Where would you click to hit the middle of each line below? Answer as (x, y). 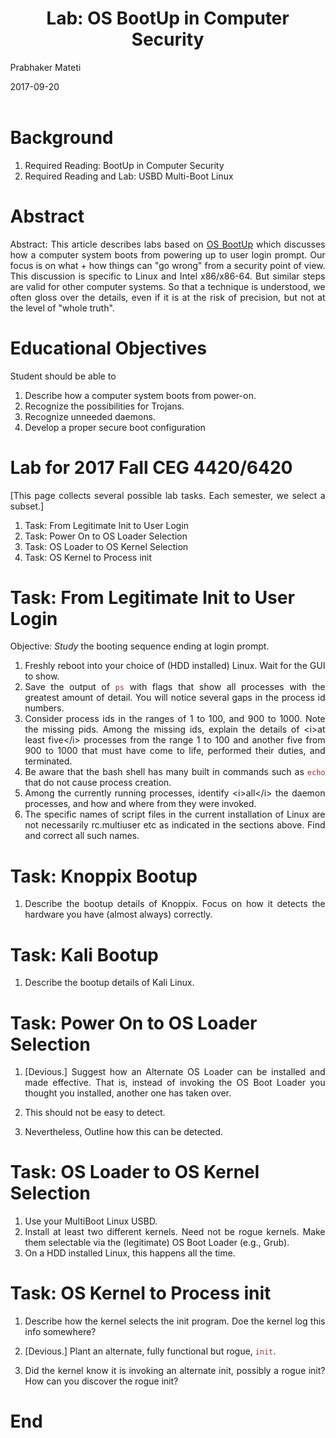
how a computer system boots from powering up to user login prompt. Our (168, 254)
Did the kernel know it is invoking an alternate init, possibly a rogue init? (175, 1371)
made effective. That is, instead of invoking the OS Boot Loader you (175, 1083)
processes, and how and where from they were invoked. (140, 804)
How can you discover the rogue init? (101, 1381)
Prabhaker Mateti (45, 67)
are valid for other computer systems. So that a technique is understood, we (168, 286)
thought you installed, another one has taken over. (128, 1093)
